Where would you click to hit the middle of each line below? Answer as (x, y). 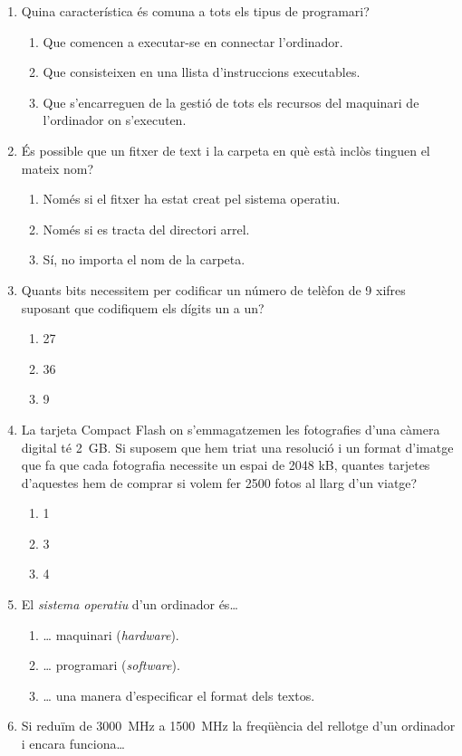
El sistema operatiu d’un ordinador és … (130, 604)
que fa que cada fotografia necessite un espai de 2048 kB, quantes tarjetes (226, 465)
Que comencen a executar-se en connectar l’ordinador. (193, 41)
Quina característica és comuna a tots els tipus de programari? (195, 11)
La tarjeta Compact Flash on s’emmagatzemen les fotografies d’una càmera (231, 429)
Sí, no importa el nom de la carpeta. (144, 259)
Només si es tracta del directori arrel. (146, 229)
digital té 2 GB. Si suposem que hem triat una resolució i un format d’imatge (237, 447)
